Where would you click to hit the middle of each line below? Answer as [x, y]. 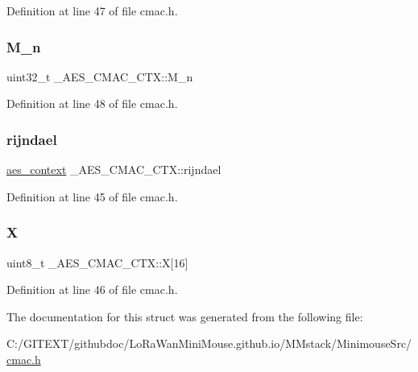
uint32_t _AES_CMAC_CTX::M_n [100, 76]
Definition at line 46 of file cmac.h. [92, 289]
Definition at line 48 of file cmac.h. [92, 103]
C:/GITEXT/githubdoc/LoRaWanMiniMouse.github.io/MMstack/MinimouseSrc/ [209, 343]
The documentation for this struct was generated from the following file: [185, 316]
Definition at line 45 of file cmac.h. [92, 196]
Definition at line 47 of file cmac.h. [92, 10]
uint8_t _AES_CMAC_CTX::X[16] [97, 262]
